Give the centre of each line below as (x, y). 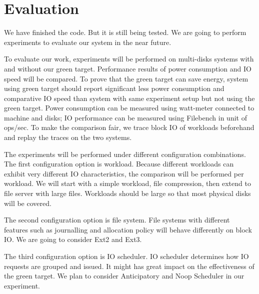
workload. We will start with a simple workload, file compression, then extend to (127, 183)
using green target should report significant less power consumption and (114, 88)
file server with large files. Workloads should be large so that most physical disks (127, 193)
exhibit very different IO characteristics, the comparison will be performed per (124, 173)
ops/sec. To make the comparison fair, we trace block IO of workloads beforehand (129, 127)
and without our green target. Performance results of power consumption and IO (128, 68)
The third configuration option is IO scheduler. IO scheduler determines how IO (126, 256)
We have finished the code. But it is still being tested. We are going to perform (125, 32)
